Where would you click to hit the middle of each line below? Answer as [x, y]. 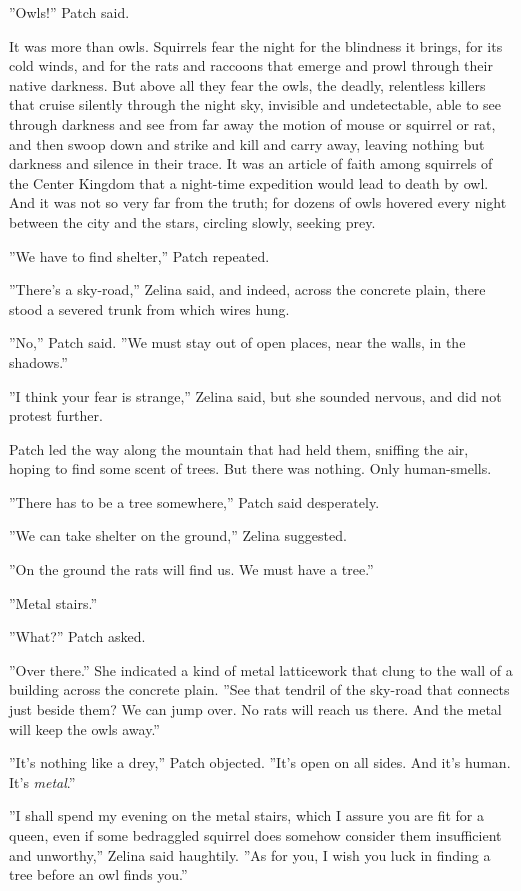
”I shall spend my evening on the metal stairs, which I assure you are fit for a [247, 815]
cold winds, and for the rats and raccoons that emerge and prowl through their [251, 65]
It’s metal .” [42, 781]
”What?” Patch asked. [77, 636]
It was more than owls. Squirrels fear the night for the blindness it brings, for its [256, 45]
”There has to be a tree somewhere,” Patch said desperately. [194, 501]
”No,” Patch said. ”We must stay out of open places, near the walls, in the [237, 342]
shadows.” [38, 361]
